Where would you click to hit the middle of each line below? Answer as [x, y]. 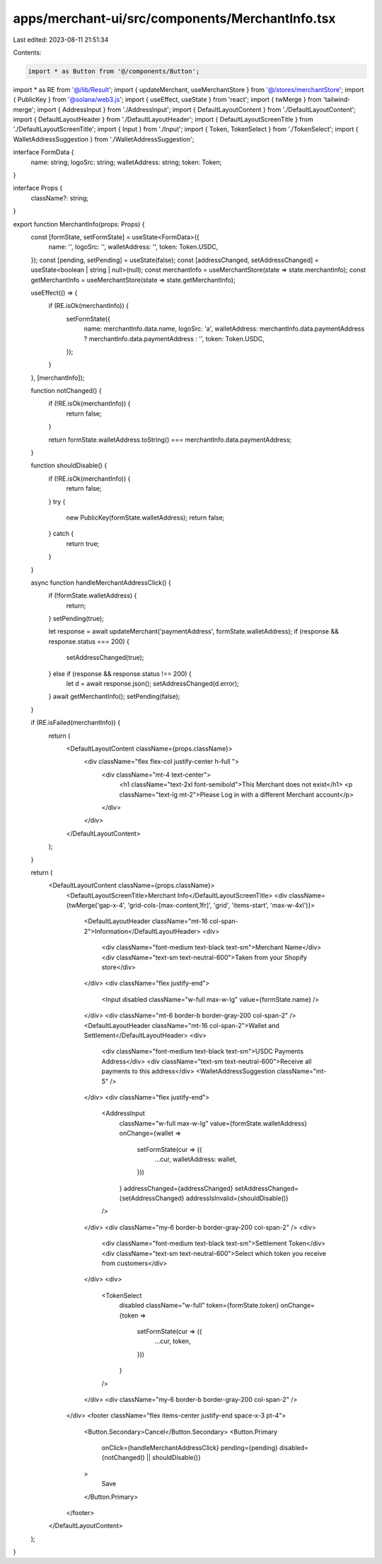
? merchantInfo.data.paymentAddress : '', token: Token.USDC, [174, 338]
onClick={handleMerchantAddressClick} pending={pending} [190, 1448]
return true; [83, 543]
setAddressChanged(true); [105, 658]
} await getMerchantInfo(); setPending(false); [114, 697]
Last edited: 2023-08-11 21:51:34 [61, 40]
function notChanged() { [66, 391]
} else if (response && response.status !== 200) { [120, 673]
